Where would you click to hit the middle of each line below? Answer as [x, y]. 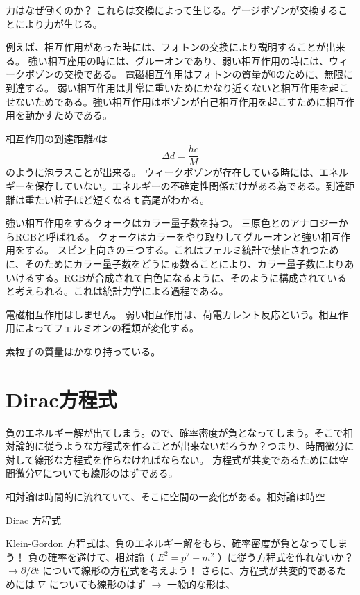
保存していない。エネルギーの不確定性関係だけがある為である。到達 [190, 186]
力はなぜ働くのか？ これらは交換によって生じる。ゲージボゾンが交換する [172, 10]
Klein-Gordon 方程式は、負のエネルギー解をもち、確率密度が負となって [167, 543]
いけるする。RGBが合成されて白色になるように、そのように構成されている [176, 277]
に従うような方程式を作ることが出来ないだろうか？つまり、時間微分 [189, 446]
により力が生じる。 [59, 23]
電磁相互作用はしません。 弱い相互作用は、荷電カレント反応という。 [162, 314]
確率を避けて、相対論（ [101, 556]
